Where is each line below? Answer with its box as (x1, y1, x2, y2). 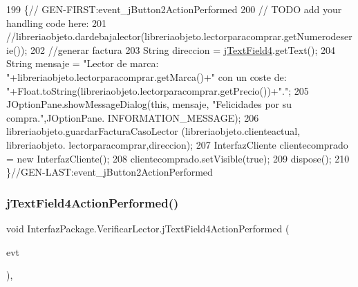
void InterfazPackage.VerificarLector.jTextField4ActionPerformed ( (6, 221, 290, 235)
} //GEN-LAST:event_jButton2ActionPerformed (6, 165, 213, 179)
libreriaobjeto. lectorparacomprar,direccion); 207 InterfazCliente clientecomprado (6, 137, 348, 151)
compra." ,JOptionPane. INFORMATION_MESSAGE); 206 (6, 110, 259, 124)
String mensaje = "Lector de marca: (6, 56, 159, 71)
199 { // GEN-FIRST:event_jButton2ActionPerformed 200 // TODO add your (6, 2, 342, 16)
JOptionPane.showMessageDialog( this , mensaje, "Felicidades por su (6, 97, 292, 111)
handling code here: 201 (6, 15, 107, 30)
